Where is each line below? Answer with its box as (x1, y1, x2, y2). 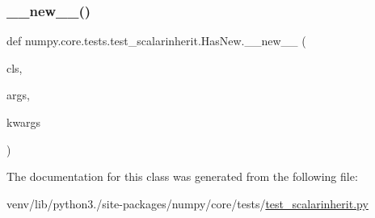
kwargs (6, 114, 41, 130)
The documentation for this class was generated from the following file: (6, 168, 358, 185)
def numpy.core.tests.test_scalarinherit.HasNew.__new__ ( (6, 32, 306, 49)
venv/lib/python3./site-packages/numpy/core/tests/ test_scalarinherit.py (6, 195, 369, 212)
